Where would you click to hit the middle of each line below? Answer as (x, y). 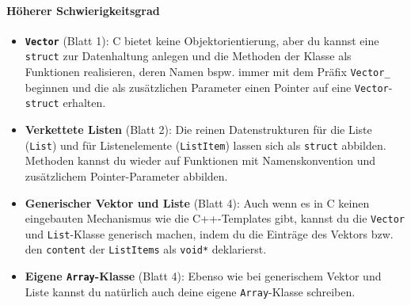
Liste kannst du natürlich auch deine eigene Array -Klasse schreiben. (190, 291)
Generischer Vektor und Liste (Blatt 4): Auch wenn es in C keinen (197, 202)
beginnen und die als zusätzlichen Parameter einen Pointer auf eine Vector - (209, 87)
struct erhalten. (65, 103)
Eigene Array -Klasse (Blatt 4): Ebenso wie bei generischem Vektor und (203, 276)
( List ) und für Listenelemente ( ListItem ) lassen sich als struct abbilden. (205, 145)
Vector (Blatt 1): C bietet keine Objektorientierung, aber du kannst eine (202, 40)
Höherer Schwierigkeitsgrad (83, 10)
